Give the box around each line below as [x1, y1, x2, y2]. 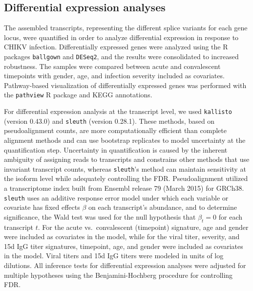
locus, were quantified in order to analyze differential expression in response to [4, 32, 239, 42]
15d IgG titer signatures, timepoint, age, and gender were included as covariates [4, 241, 243, 251]
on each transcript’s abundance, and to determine [88, 202, 237, 212]
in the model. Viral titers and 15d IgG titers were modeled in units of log [4, 250, 224, 261]
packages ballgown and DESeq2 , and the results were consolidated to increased [4, 51, 239, 61]
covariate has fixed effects [4, 202, 80, 212]
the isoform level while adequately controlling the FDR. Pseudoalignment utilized [4, 173, 248, 183]
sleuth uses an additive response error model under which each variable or [4, 192, 229, 202]
